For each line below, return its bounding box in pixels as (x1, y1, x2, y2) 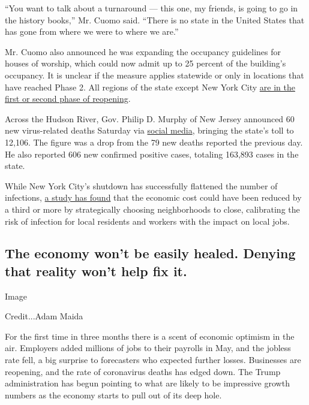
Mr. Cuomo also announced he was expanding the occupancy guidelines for (5, 45, 281, 58)
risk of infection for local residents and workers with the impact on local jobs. (5, 214, 290, 227)
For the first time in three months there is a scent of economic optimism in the (5, 330, 295, 342)
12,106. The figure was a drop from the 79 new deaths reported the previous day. (5, 135, 303, 148)
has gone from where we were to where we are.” (5, 25, 179, 38)
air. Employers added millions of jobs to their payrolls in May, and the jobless (5, 341, 291, 354)
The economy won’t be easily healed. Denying (5, 244, 296, 262)
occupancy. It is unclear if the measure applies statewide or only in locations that (5, 68, 304, 81)
